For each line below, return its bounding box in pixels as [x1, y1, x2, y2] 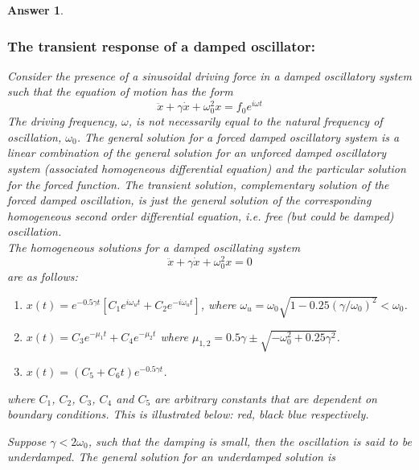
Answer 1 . [7, 2, 64, 18]
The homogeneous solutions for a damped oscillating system [7, 238, 301, 255]
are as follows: [7, 267, 78, 284]
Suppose [7, 432, 47, 449]
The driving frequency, [7, 113, 118, 130]
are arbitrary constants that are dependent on [154, 390, 377, 406]
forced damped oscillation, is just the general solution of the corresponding [7, 192, 372, 208]
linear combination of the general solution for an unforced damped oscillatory [7, 144, 387, 161]
